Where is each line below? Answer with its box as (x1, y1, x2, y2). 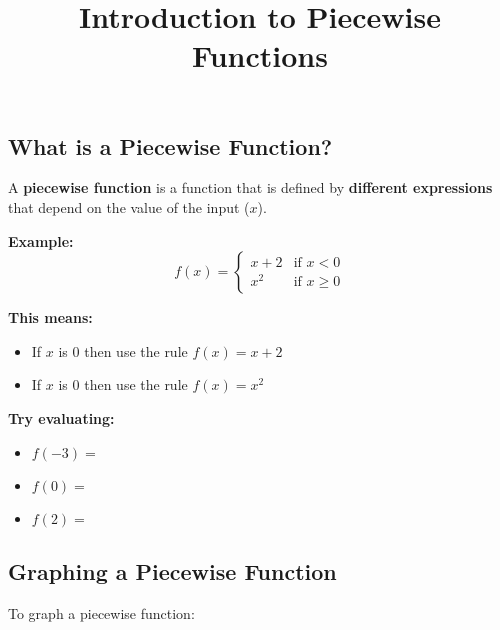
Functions (192, 35, 328, 76)
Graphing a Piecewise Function (8, 555, 337, 586)
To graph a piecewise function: (8, 602, 195, 623)
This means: (8, 307, 93, 328)
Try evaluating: (8, 407, 115, 428)
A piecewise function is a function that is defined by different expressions (8, 177, 493, 198)
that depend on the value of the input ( (8, 196, 250, 217)
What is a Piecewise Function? (8, 130, 333, 161)
